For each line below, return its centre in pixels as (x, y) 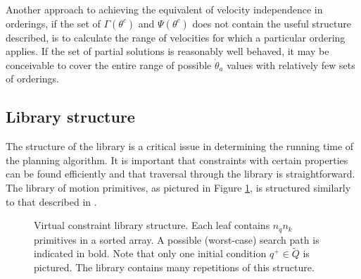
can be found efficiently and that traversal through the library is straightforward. (180, 174)
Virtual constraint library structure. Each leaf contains (152, 225)
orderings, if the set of (53, 23)
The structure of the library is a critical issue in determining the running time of (180, 146)
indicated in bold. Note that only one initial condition (150, 253)
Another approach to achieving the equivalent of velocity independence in (164, 9)
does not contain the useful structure (272, 23)
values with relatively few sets (291, 64)
